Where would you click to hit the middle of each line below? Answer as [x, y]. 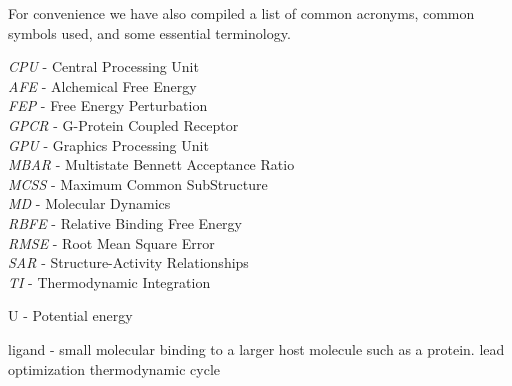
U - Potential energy [70, 315]
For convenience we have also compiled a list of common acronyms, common [241, 13]
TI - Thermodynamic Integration [109, 281]
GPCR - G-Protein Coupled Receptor [123, 124]
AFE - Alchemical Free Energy [102, 85]
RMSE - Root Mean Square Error [111, 242]
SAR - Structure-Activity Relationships [128, 262]
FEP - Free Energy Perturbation [108, 105]
